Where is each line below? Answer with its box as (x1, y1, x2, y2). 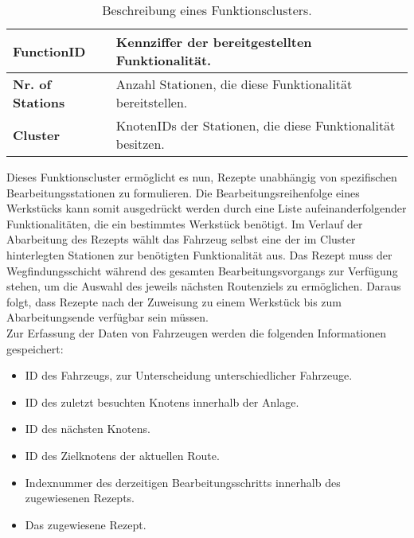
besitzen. (115, 134, 165, 153)
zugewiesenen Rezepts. (25, 489, 135, 506)
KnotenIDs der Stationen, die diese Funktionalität (115, 116, 396, 134)
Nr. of (13, 75, 52, 93)
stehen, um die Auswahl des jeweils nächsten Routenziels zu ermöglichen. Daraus (6, 278, 401, 294)
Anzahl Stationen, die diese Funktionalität (115, 75, 353, 93)
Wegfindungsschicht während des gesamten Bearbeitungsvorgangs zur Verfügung (6, 262, 398, 279)
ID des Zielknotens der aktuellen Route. (25, 446, 220, 463)
